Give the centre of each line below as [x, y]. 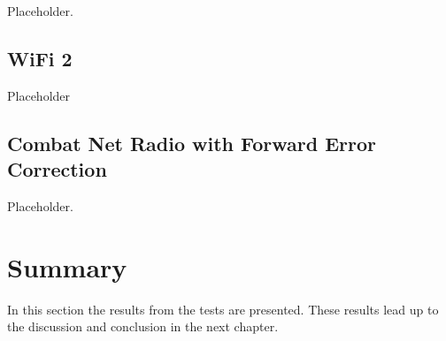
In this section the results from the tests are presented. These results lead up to [223, 309]
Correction [57, 169]
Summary [67, 266]
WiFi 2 [40, 58]
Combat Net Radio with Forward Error [192, 143]
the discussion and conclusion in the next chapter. [143, 326]
